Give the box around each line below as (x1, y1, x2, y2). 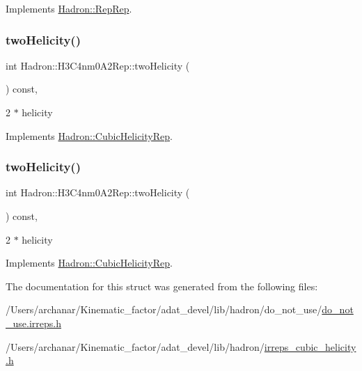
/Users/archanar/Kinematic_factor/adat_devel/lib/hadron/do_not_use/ (6, 302, 322, 317)
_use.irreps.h (6, 315, 61, 330)
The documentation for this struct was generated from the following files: (6, 278, 318, 293)
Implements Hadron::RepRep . (6, 1, 132, 15)
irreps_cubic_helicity (264, 339, 356, 354)
